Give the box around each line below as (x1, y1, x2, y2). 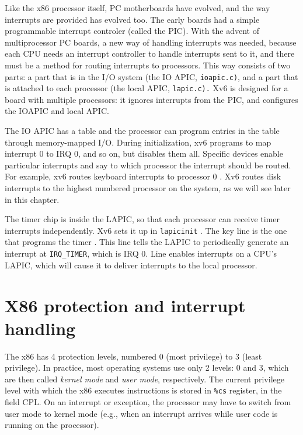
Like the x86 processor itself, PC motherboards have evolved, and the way (5, 2, 270, 13)
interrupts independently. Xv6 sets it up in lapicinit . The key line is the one (5, 224, 287, 236)
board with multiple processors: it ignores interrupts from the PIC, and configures (5, 93, 298, 105)
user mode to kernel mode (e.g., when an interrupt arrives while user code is (5, 407, 278, 419)
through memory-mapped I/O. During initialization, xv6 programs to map (5, 136, 271, 148)
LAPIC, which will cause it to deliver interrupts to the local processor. (5, 258, 257, 271)
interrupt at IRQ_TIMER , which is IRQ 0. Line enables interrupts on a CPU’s (5, 247, 277, 260)
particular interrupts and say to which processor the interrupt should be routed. (5, 158, 291, 171)
